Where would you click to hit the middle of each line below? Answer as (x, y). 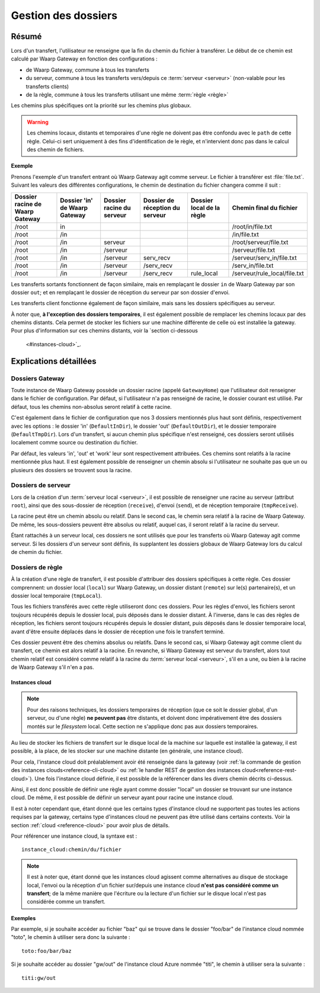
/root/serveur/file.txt (260, 242)
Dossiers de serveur (41, 485)
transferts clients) (47, 87)
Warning (38, 122)
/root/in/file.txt (252, 226)
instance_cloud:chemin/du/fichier (71, 850)
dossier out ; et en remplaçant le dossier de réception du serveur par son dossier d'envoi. (120, 292)
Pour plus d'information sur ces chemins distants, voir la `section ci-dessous (104, 331)
